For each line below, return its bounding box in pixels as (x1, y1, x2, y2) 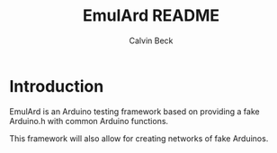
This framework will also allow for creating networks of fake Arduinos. (9, 132, 269, 144)
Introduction (9, 76, 104, 96)
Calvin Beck (129, 35, 174, 46)
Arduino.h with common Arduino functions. (9, 115, 169, 126)
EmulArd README (82, 5, 220, 26)
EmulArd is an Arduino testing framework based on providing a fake (9, 105, 260, 117)
